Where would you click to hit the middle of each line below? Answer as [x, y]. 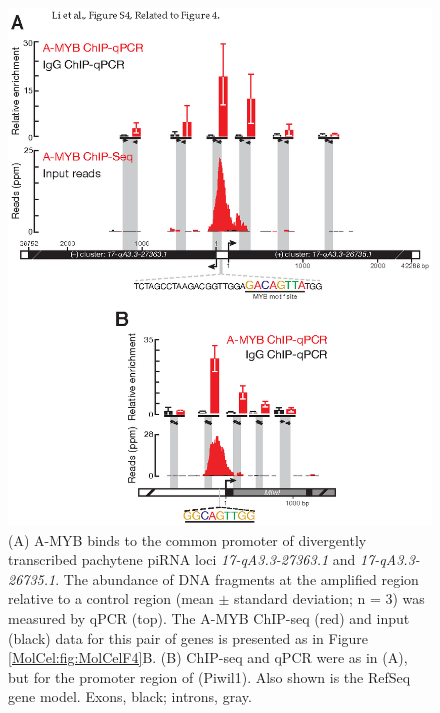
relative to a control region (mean [111, 598]
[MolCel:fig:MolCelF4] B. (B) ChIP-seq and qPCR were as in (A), [208, 657]
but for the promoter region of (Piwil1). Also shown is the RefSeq [209, 676]
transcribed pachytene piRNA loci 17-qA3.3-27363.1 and [182, 559]
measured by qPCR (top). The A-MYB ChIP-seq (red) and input [209, 618]
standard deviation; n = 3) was [329, 598]
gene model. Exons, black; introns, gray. [130, 696]
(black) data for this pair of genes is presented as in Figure [188, 637]
